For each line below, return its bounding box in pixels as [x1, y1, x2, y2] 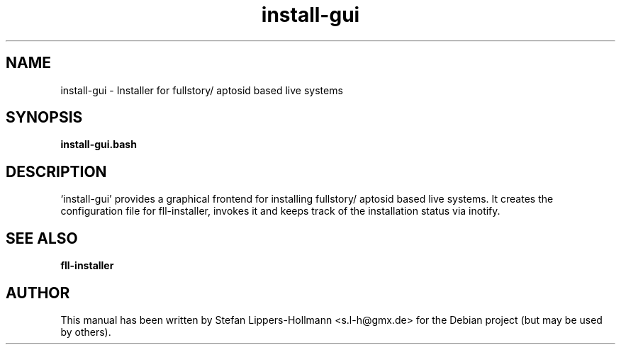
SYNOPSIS [6, 108, 83, 127]
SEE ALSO [6, 229, 78, 247]
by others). [60, 325, 111, 338]
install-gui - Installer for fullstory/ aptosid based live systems [60, 84, 343, 96]
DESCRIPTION [6, 162, 107, 181]
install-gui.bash [60, 138, 137, 151]
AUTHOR [6, 283, 70, 302]
